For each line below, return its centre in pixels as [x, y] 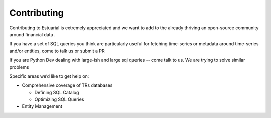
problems [19, 67]
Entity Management [42, 106]
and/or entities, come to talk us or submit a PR [57, 51]
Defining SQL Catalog [57, 92]
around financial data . [32, 34]
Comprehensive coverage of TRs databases [67, 85]
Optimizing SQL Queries [59, 99]
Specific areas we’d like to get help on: [49, 76]
